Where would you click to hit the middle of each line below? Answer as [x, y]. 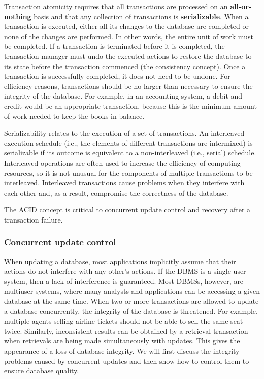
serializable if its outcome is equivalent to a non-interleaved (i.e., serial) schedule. [130, 153]
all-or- [241, 6]
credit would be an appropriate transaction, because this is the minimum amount [130, 105]
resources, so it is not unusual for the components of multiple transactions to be [128, 172]
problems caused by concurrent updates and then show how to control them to [127, 360]
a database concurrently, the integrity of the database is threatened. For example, [131, 311]
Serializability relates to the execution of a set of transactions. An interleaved [124, 133]
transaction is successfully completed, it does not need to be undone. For [117, 76]
